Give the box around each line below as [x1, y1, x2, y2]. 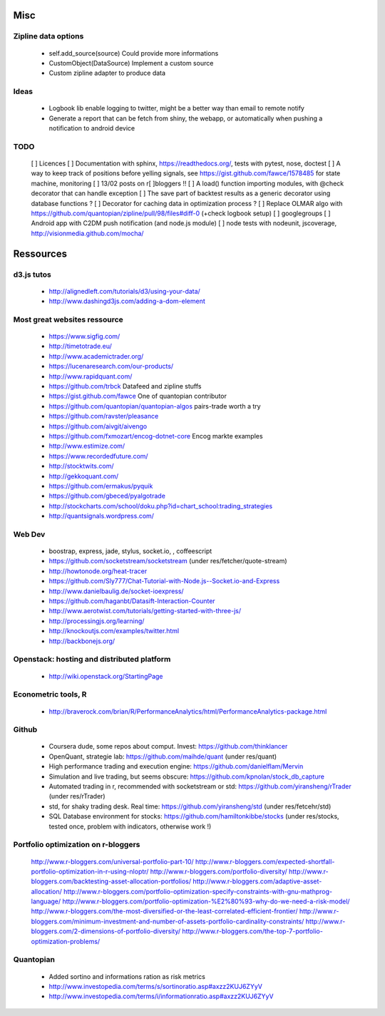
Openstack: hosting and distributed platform [13, 655, 171, 664]
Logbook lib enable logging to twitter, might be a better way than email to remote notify [48, 104, 304, 113]
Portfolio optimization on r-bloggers [13, 840, 140, 850]
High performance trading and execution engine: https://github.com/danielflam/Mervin [48, 762, 304, 771]
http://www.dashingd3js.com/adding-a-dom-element [48, 297, 206, 306]
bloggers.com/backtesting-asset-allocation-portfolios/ [31, 877, 192, 886]
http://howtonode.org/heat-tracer [48, 567, 148, 575]
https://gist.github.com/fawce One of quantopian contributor [48, 392, 227, 401]
